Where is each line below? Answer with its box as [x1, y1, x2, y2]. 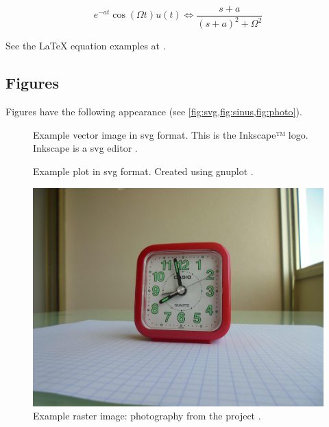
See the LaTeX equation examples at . [5, 38, 166, 53]
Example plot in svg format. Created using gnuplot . [33, 163, 254, 178]
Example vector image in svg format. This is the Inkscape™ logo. [33, 127, 308, 141]
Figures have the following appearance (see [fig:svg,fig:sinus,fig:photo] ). [5, 104, 302, 119]
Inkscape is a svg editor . [33, 141, 138, 155]
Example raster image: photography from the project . [33, 408, 261, 423]
